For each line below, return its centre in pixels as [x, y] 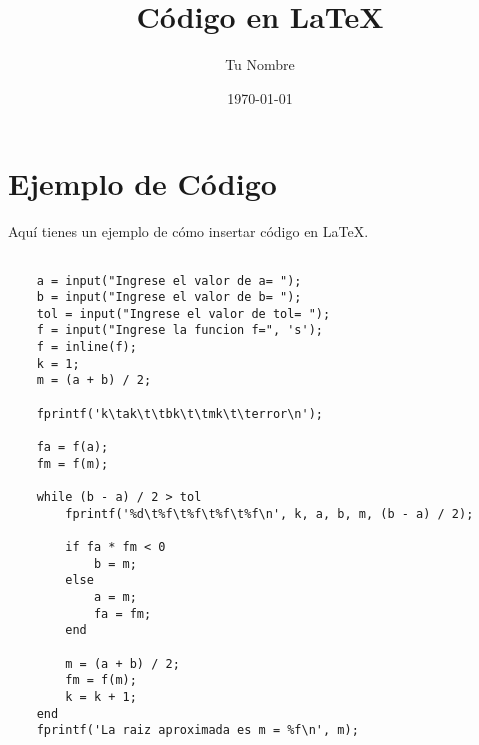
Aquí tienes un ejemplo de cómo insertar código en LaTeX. [188, 231]
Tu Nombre [260, 64]
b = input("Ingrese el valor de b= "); [169, 297]
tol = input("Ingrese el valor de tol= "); [183, 313]
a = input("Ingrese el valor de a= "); [169, 280]
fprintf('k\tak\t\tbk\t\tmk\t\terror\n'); [179, 413]
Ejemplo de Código [142, 183]
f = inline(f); [86, 347]
